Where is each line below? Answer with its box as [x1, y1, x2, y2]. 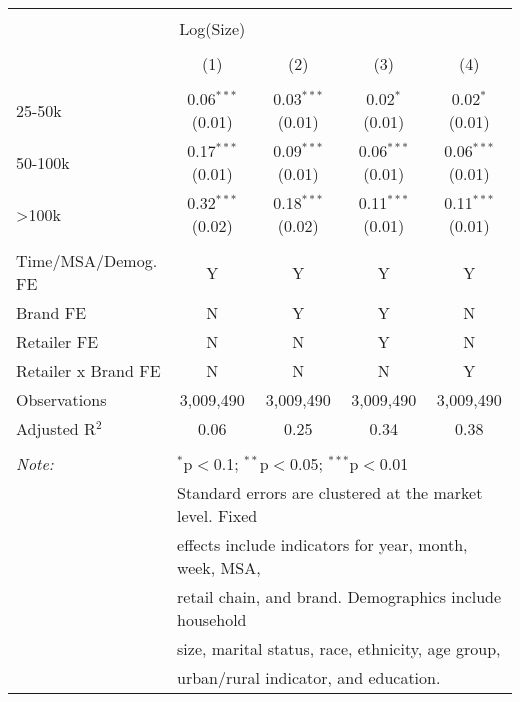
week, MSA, [177, 556, 261, 579]
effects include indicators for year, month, [177, 533, 468, 556]
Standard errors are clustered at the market [177, 481, 483, 504]
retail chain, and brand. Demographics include [177, 585, 502, 608]
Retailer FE [16, 330, 99, 353]
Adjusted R [16, 417, 96, 440]
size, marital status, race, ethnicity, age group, [177, 637, 501, 660]
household [177, 608, 247, 631]
